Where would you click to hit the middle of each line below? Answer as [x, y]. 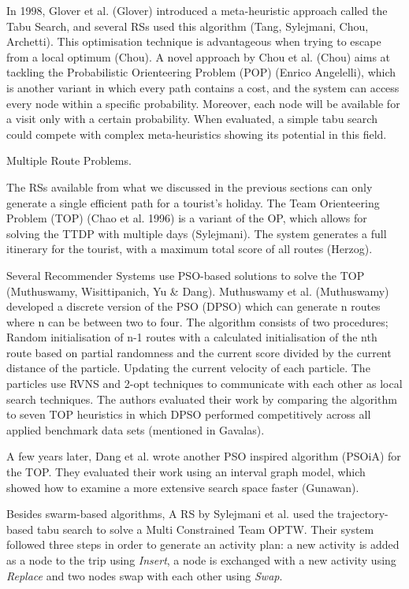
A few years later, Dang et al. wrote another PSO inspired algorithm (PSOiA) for [204, 456]
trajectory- [363, 514]
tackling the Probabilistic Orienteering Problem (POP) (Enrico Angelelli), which [201, 72]
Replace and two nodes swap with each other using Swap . [145, 575]
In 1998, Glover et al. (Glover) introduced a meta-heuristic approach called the [197, 10]
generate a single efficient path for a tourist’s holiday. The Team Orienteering [193, 202]
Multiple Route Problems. [69, 160]
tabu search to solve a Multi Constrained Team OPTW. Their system [205, 529]
